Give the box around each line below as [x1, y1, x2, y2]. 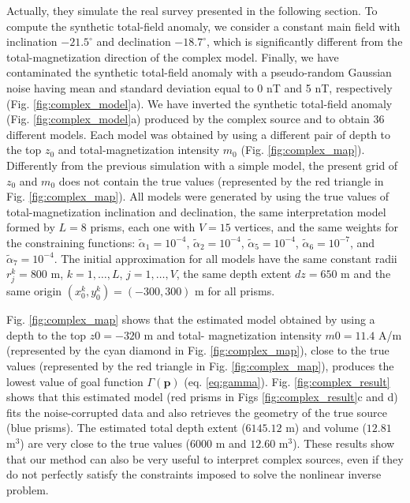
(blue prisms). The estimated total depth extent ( [6, 419, 246, 436]
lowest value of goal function [6, 373, 143, 389]
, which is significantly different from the [207, 33, 403, 50]
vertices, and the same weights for [234, 219, 398, 235]
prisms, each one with [90, 219, 196, 235]
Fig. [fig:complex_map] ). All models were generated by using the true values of [6, 188, 389, 205]
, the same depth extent [176, 265, 292, 282]
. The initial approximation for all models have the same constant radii [54, 250, 397, 266]
